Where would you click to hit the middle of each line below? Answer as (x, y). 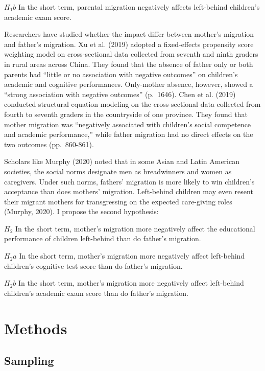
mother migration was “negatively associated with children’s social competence (128, 124)
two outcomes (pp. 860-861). (49, 144)
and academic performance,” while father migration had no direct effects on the (129, 134)
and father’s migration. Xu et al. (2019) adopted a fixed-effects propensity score (129, 44)
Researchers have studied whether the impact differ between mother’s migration (129, 34)
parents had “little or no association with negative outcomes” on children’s (121, 74)
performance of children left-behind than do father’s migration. (103, 238)
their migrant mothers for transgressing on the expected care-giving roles (118, 201)
